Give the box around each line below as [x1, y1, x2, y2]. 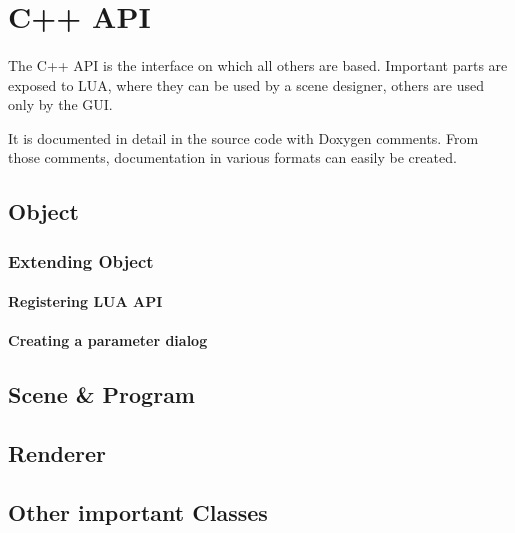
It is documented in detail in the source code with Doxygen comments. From [8, 127, 479, 148]
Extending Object [8, 248, 154, 273]
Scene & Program [8, 379, 195, 410]
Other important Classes [8, 496, 268, 527]
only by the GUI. [8, 94, 113, 115]
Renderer [8, 438, 107, 469]
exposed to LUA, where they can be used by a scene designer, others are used [8, 74, 484, 95]
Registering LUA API [8, 291, 163, 312]
